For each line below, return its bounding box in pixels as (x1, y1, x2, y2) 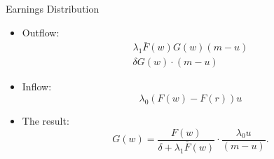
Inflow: (22, 79, 52, 94)
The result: (22, 113, 69, 128)
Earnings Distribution (6, 1, 100, 15)
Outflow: (22, 25, 60, 39)
